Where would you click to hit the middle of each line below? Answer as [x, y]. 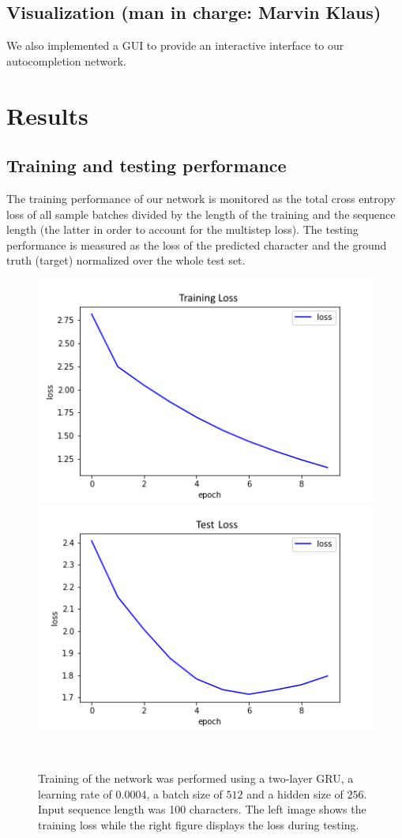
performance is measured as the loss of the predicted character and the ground [197, 244]
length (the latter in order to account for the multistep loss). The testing [182, 229]
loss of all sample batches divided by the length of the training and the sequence [201, 214]
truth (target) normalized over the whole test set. [126, 260]
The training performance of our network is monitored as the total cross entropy [201, 198]
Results [47, 115]
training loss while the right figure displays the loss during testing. [199, 824]
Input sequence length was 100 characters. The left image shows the [202, 809]
